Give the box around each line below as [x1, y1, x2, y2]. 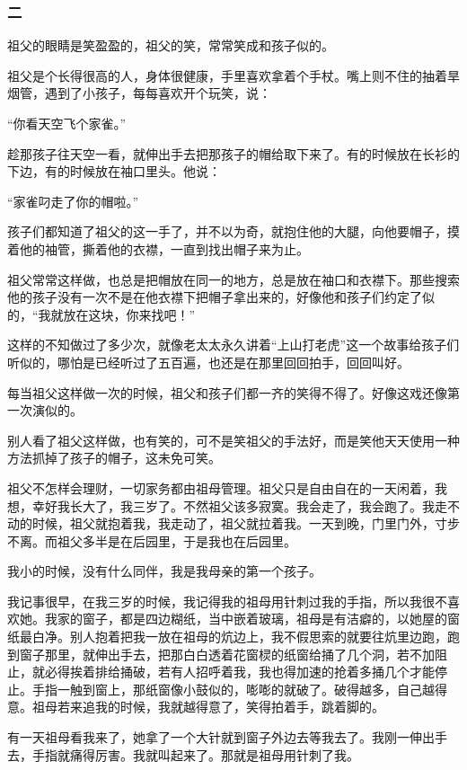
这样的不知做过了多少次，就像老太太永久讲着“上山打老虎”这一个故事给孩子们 [7, 335, 460, 354]
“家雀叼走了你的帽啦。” [7, 191, 139, 210]
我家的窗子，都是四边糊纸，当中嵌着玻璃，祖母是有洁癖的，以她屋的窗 [44, 609, 460, 628]
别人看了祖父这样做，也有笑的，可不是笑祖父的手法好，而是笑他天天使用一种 [7, 430, 460, 449]
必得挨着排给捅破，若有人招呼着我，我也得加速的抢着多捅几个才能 [44, 662, 435, 681]
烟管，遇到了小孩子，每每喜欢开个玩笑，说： [7, 84, 271, 102]
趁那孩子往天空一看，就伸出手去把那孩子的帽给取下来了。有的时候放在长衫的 [7, 144, 460, 163]
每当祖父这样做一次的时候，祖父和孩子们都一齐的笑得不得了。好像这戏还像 [7, 383, 447, 402]
